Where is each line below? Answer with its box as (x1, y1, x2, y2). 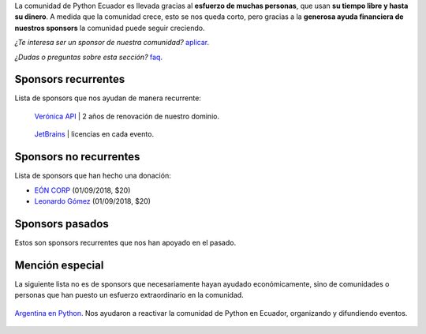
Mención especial (14, 258, 104, 272)
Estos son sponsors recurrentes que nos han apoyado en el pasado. (14, 238, 237, 247)
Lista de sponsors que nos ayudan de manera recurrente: (14, 93, 201, 103)
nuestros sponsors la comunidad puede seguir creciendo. (14, 23, 205, 32)
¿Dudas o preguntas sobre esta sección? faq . (14, 52, 163, 62)
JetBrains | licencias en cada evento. (34, 129, 154, 139)
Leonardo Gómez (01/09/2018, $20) (34, 196, 151, 205)
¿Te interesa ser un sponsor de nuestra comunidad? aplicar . (14, 38, 209, 47)
